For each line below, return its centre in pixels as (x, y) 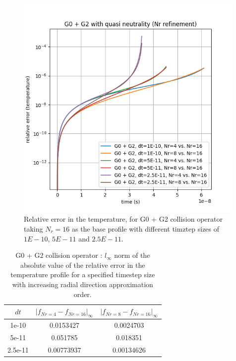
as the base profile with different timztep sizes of (146, 228)
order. (83, 294)
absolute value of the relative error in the (83, 265)
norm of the (132, 255)
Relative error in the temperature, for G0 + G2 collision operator (123, 219)
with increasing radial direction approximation (83, 284)
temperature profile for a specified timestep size (83, 274)
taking (33, 228)
